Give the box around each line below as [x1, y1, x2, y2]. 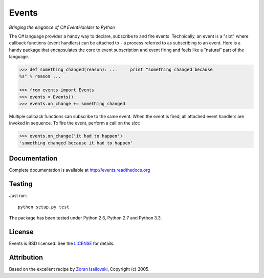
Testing [9, 180, 33, 188]
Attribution [9, 253, 44, 261]
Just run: [9, 193, 27, 199]
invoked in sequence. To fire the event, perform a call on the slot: [9, 120, 140, 126]
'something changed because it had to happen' [19, 140, 133, 146]
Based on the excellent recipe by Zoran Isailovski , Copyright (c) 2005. [9, 266, 150, 272]
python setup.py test [18, 204, 69, 210]
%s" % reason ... [19, 74, 61, 79]
